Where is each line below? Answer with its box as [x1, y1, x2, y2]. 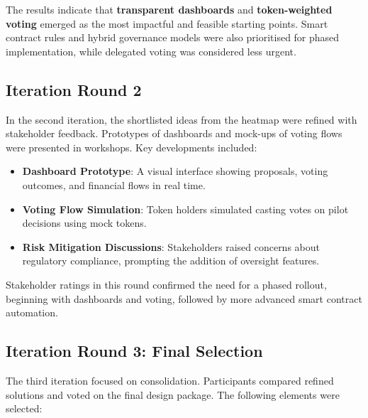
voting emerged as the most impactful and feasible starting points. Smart [6, 16, 328, 31]
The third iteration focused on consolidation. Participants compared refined [6, 373, 334, 387]
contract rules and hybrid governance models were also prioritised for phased [6, 30, 340, 45]
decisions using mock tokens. [22, 215, 147, 230]
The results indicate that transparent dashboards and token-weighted [6, 2, 333, 16]
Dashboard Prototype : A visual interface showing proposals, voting [22, 164, 328, 178]
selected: [6, 401, 43, 416]
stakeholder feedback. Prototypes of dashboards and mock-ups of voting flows [6, 126, 342, 141]
